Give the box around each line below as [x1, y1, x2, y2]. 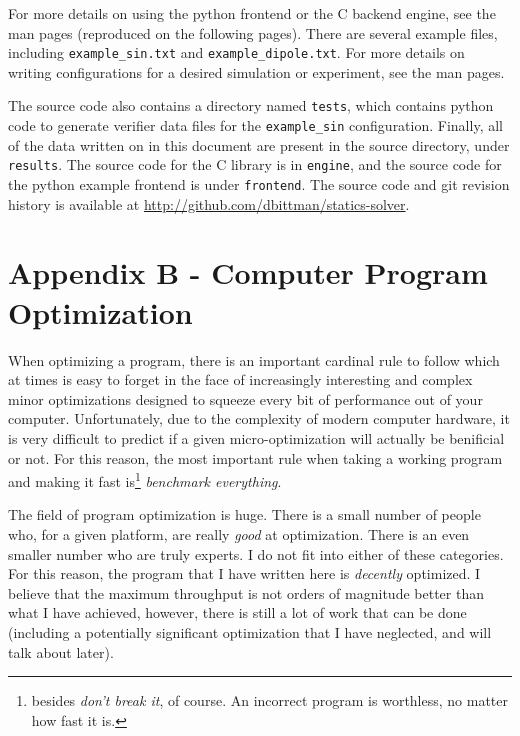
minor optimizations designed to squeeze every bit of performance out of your [8, 388, 483, 409]
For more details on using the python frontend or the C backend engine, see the [8, 3, 496, 23]
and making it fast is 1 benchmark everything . [8, 468, 282, 491]
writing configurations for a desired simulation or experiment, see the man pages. [8, 61, 505, 82]
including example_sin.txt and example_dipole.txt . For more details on [8, 42, 465, 63]
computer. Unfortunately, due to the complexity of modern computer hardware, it [8, 408, 510, 429]
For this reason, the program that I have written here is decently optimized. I [8, 563, 481, 584]
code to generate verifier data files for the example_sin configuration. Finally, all [8, 115, 503, 136]
